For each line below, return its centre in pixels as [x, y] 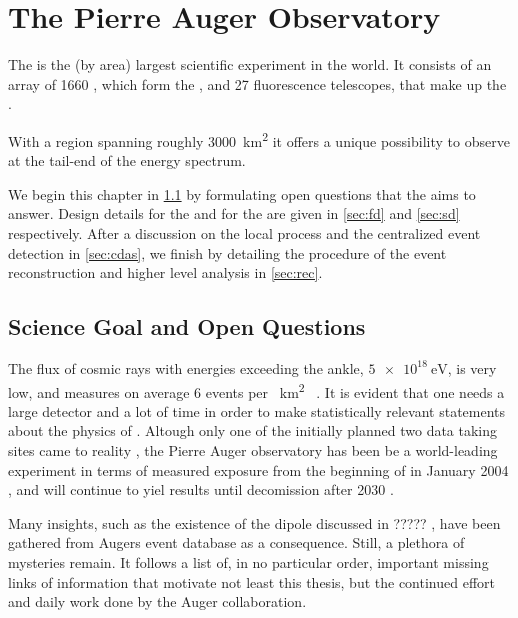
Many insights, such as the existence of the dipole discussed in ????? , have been [254, 522]
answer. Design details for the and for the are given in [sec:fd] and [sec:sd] [234, 213]
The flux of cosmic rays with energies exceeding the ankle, [186, 367]
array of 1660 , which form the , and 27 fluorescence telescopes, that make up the [257, 83]
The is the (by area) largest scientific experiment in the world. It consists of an [250, 64]
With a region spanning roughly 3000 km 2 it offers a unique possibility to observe [259, 139]
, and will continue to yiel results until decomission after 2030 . [201, 489]
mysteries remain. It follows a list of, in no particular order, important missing [248, 561]
